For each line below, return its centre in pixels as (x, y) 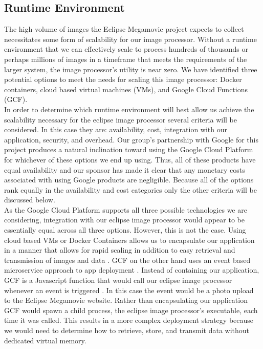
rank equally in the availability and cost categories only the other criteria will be (130, 189)
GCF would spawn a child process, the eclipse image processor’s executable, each (131, 310)
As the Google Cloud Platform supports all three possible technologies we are (126, 209)
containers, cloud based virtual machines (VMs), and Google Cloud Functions (126, 89)
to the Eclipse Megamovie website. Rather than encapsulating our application (126, 300)
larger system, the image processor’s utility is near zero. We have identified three (131, 69)
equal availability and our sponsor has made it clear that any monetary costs (125, 169)
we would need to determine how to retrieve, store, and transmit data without (127, 330)
